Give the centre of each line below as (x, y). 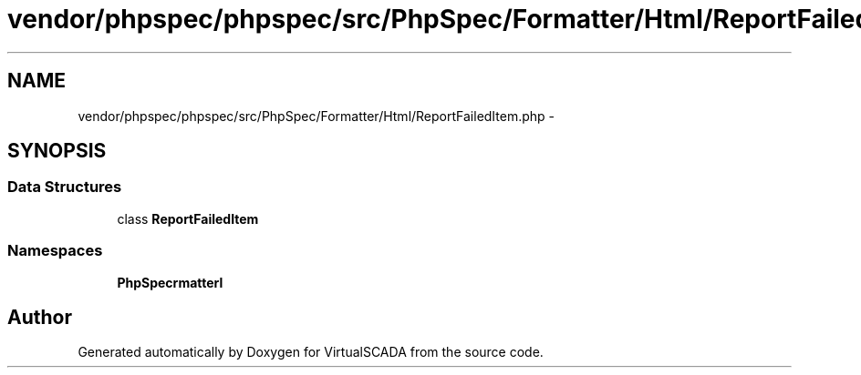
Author (40, 317)
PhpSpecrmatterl (170, 282)
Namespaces (55, 251)
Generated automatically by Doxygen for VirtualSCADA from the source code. (311, 352)
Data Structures (65, 187)
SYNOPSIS (57, 151)
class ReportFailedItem (188, 218)
